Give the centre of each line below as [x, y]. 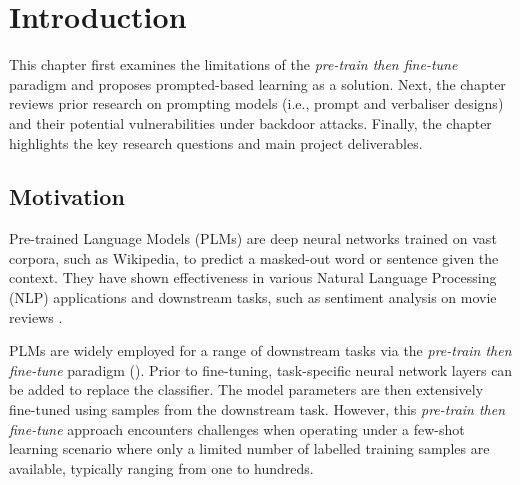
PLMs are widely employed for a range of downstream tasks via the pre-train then [260, 350]
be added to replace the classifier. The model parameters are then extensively [246, 389]
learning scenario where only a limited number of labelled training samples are [249, 448]
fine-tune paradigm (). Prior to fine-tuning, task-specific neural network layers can [261, 369]
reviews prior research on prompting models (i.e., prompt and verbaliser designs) [256, 103]
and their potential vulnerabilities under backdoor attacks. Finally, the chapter [250, 122]
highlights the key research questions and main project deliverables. [216, 142]
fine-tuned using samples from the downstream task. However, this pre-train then [257, 409]
